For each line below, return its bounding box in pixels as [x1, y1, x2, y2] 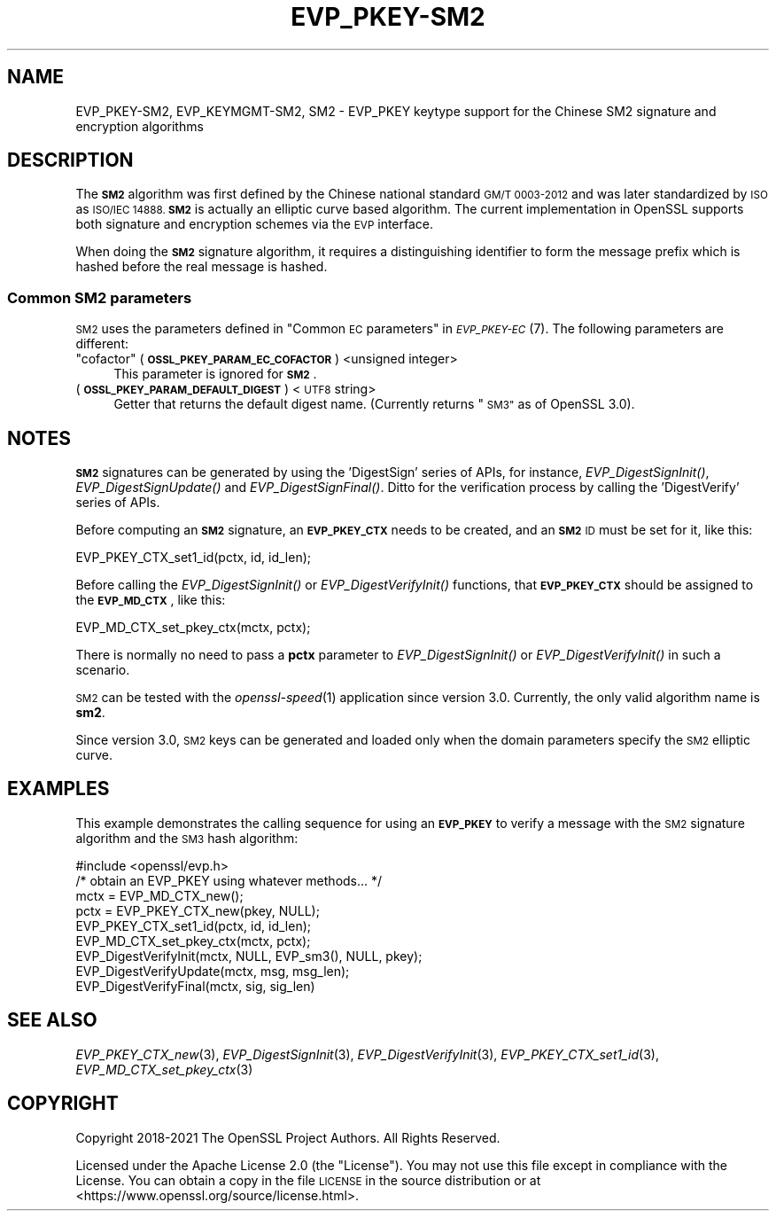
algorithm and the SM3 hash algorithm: [75, 830, 299, 846]
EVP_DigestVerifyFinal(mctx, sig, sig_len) [75, 978, 315, 994]
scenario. [75, 662, 130, 678]
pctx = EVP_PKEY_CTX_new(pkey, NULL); [75, 902, 320, 918]
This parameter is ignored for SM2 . [113, 366, 317, 382]
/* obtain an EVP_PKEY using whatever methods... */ [75, 872, 383, 888]
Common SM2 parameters [7, 288, 192, 307]
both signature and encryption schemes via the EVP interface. [75, 216, 434, 232]
